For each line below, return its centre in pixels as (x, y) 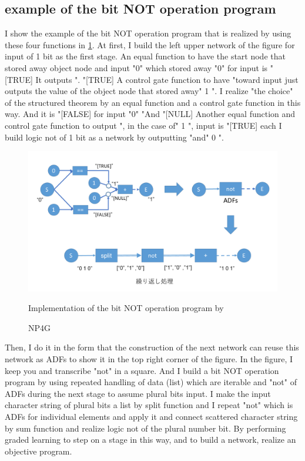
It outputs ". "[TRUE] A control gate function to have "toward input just (167, 79)
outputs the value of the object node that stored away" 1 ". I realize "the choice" (149, 91)
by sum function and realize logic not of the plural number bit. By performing (145, 428)
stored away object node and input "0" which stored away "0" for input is (136, 67)
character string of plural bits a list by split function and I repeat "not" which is (149, 405)
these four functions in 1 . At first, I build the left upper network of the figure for (150, 44)
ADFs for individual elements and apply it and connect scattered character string (151, 416)
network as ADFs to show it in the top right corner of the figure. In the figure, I (149, 359)
